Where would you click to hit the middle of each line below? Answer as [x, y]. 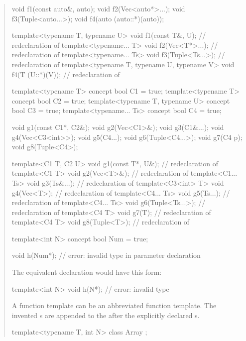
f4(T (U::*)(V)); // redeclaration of [66, 74]
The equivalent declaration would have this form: [87, 272]
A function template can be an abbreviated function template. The [114, 305]
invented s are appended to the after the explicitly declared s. [106, 315]
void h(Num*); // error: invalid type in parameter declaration [106, 255]
